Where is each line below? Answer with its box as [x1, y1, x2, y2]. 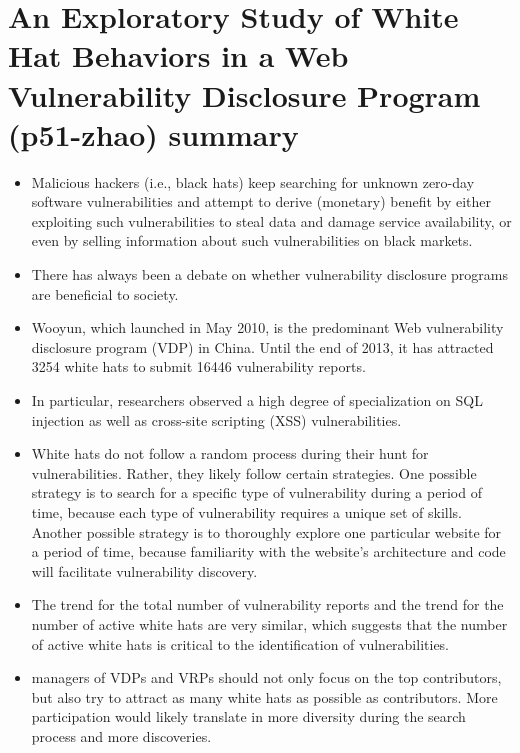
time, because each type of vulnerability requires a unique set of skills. [31, 502, 463, 522]
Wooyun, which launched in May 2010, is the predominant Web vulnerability [31, 317, 504, 338]
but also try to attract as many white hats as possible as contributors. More [31, 686, 498, 707]
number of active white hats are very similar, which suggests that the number [31, 613, 508, 634]
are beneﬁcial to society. [31, 283, 179, 304]
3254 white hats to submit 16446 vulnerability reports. [31, 356, 366, 377]
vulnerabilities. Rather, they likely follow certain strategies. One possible [31, 462, 477, 483]
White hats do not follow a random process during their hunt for [31, 443, 429, 464]
